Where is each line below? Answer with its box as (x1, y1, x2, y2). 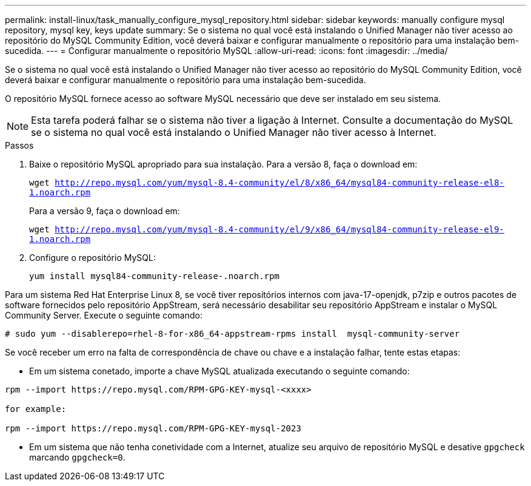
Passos (5, 140, 34, 150)
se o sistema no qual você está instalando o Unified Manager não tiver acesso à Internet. (31, 126, 436, 138)
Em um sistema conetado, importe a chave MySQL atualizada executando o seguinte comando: (29, 366, 410, 376)
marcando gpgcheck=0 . (29, 452, 125, 462)
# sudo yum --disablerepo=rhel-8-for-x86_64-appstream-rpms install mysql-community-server (5, 329, 460, 339)
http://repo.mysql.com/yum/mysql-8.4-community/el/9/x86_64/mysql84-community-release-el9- (55, 224, 504, 234)
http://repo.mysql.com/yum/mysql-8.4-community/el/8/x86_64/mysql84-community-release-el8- (55, 178, 504, 187)
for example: (5, 404, 67, 414)
